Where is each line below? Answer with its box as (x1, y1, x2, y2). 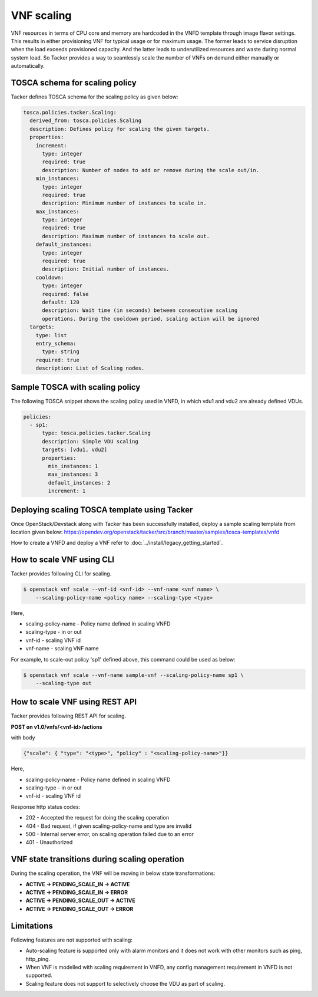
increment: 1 (48, 488, 86, 495)
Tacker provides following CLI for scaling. (11, 570, 112, 577)
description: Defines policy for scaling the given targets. (29, 126, 210, 132)
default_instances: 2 (48, 479, 111, 486)
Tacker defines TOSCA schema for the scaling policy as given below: (11, 93, 178, 100)
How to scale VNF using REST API (11, 697, 137, 707)
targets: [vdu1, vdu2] (42, 446, 108, 453)
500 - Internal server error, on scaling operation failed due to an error (25, 830, 194, 837)
